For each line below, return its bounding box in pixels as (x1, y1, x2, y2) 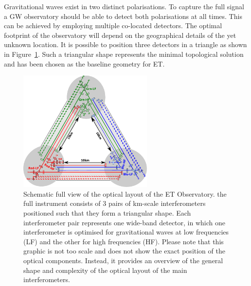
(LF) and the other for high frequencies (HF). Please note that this (23, 236, 224, 246)
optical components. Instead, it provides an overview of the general (23, 255, 223, 265)
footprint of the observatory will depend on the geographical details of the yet (4, 30, 236, 40)
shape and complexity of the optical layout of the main (23, 265, 187, 275)
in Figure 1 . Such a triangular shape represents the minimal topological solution (4, 49, 244, 59)
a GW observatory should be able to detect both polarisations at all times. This (4, 11, 242, 21)
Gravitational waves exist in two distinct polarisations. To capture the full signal (4, 1, 244, 11)
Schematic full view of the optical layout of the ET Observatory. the (23, 188, 227, 199)
